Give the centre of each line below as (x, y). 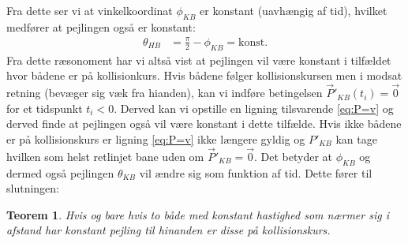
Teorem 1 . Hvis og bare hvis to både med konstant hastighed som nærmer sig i (198, 214)
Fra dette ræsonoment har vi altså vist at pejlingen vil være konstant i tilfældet (199, 60)
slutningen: (33, 188)
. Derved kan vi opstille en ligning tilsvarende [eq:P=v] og (254, 108)
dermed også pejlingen (60, 172)
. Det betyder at (294, 156)
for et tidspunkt (45, 108)
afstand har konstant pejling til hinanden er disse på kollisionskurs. (168, 230)
